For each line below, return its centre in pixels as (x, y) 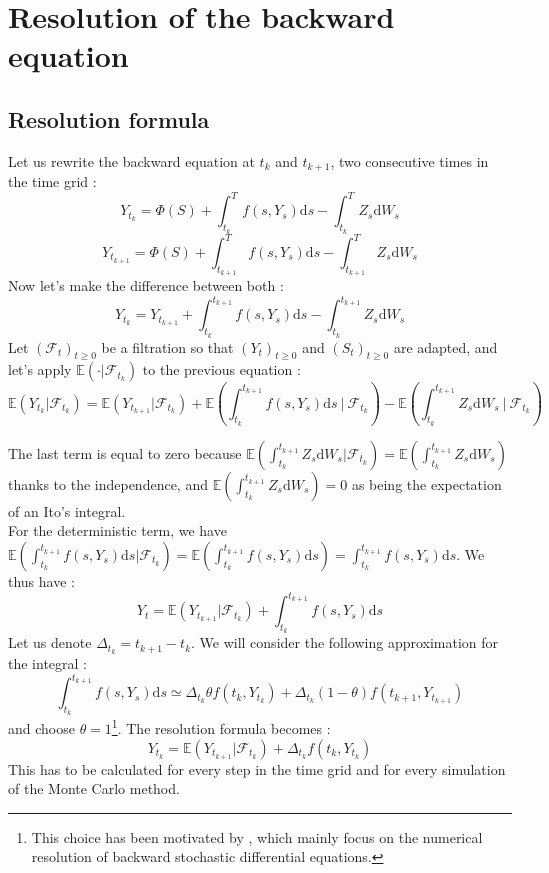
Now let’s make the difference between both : (146, 285)
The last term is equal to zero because (125, 452)
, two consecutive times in (409, 160)
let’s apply (40, 369)
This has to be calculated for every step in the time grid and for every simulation (257, 768)
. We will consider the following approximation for (345, 642)
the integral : (47, 663)
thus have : (41, 580)
